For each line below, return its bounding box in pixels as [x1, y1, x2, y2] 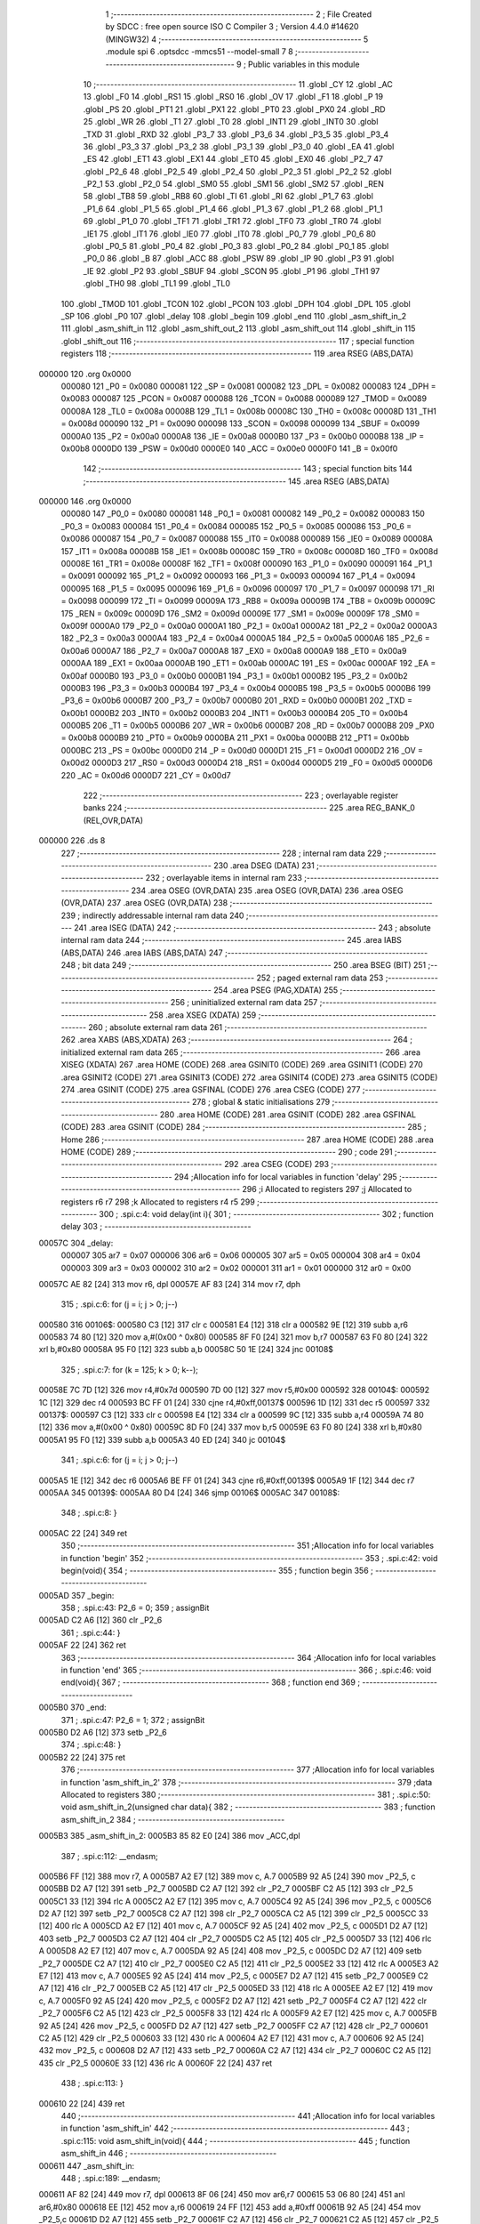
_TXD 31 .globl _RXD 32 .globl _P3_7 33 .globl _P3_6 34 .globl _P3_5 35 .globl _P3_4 [83, 129, 389, 140]
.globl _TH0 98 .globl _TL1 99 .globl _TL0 [83, 278, 231, 289]
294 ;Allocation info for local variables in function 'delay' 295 [173, 1171, 397, 1182]
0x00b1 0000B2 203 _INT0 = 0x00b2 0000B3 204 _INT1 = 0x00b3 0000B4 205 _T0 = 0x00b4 [60, 707, 409, 718]
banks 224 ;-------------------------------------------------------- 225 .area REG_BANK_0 [83, 802, 415, 813]
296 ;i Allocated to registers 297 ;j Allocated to [241, 1184, 412, 1195]
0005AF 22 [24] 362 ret [38, 1640, 126, 1650]
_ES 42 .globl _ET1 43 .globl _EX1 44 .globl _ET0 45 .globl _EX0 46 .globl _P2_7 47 [83, 154, 384, 165]
